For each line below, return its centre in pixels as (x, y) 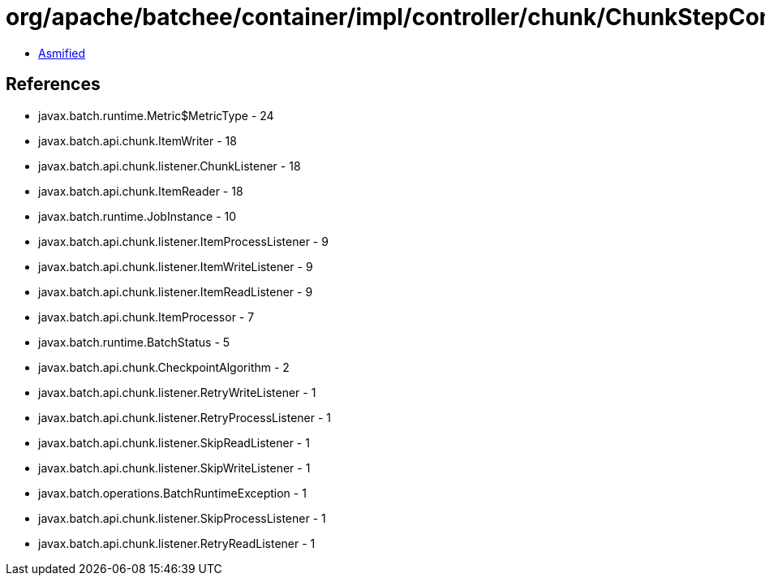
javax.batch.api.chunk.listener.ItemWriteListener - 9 (176, 266)
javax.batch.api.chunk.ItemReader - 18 (141, 191)
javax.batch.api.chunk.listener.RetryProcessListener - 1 (185, 417)
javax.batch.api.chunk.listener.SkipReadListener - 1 (174, 442)
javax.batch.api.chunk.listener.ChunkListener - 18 (170, 166)
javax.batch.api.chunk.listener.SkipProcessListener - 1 (182, 518)
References (53, 84)
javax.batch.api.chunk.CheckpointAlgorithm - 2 (164, 367)
